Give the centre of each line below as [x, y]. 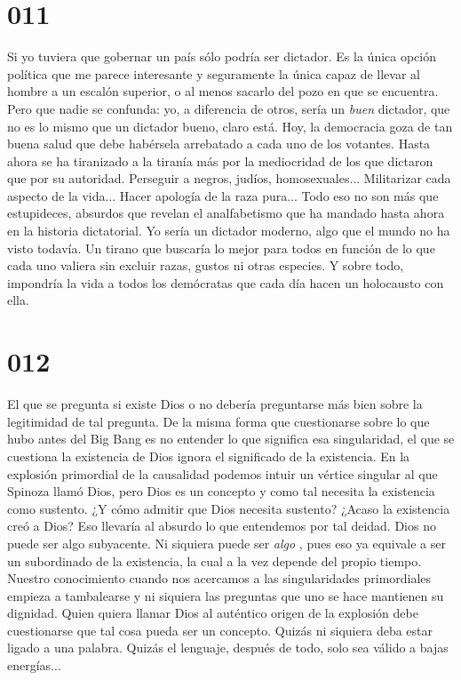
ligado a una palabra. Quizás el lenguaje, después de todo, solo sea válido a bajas [228, 648]
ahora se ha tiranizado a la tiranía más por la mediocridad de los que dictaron [220, 160]
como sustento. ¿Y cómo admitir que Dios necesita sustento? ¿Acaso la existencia [229, 508]
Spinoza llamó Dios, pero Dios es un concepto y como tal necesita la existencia [221, 491]
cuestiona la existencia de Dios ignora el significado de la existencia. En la [209, 456]
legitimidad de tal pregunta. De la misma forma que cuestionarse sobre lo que [219, 421]
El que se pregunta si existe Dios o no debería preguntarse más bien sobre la [215, 404]
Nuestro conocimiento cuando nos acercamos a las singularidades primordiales [219, 578]
